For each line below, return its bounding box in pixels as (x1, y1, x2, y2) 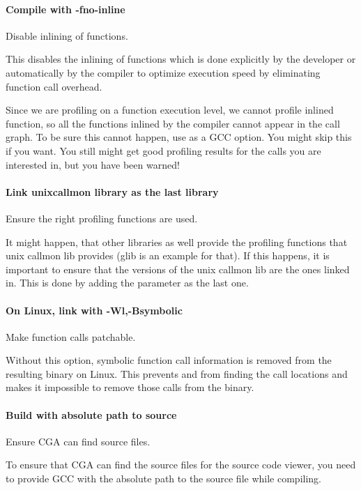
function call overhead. (6, 79, 102, 93)
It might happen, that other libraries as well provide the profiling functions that (6, 234, 348, 249)
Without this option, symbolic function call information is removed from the (6, 353, 332, 367)
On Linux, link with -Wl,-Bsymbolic (6, 303, 183, 317)
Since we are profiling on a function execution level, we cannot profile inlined (6, 102, 334, 117)
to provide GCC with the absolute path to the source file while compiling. (6, 471, 321, 486)
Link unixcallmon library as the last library (6, 184, 219, 199)
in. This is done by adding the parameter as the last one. (6, 275, 249, 290)
